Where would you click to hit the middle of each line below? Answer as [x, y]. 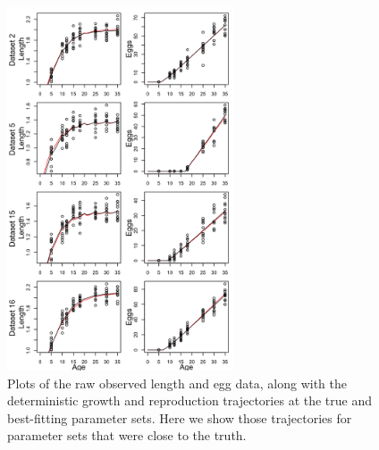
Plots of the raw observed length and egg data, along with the [177, 383]
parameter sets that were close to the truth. [127, 435]
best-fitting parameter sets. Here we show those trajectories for [180, 417]
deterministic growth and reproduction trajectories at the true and [190, 400]
